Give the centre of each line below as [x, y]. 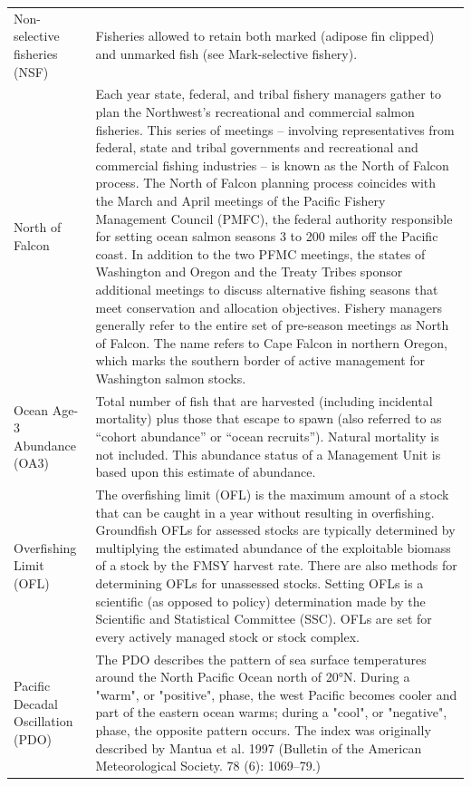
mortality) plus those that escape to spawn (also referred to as [269, 418]
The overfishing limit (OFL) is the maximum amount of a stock [272, 494]
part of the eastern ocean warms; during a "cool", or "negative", [271, 712]
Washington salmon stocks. [171, 378]
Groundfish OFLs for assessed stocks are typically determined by [275, 530]
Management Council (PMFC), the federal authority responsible [274, 218]
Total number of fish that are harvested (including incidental [264, 400]
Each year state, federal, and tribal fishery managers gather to [268, 94]
